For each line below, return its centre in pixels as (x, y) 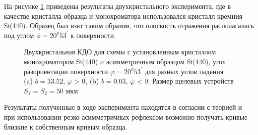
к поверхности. (93, 35)
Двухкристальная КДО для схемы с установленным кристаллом (120, 52)
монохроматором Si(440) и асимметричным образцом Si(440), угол (125, 61)
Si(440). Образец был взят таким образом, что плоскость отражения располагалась (129, 25)
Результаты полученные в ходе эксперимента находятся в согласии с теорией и (123, 107)
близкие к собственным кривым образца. (66, 126)
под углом (19, 35)
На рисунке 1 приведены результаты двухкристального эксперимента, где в (118, 6)
